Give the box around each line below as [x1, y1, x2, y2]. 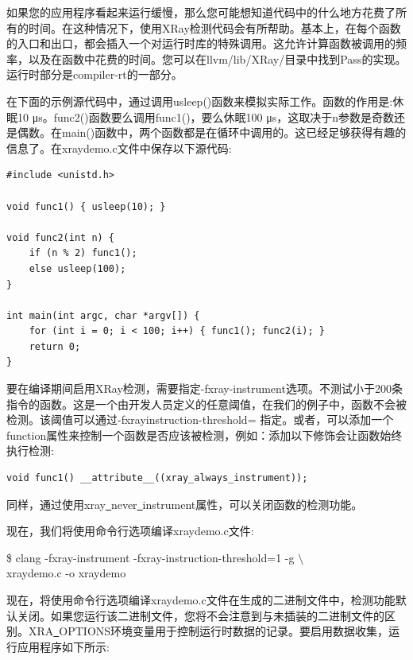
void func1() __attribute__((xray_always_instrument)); [6, 472, 308, 484]
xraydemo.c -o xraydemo [6, 565, 126, 581]
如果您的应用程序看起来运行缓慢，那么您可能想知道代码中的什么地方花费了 [6, 4, 396, 20]
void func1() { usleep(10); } [6, 200, 166, 212]
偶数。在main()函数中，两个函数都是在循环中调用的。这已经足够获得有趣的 [17, 124, 407, 141]
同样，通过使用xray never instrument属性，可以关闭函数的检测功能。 [6, 495, 363, 512]
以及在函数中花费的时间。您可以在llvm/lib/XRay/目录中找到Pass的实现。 [28, 50, 407, 67]
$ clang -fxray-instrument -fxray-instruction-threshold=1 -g [6, 549, 295, 565]
